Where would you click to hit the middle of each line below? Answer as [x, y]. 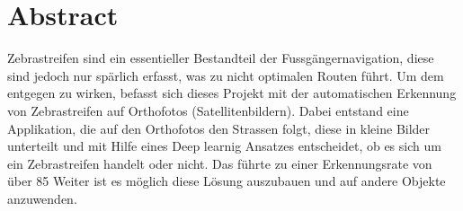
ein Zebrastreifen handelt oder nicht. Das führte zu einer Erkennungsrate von [220, 163]
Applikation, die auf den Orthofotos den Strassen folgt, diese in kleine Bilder [219, 128]
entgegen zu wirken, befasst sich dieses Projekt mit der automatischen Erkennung [232, 93]
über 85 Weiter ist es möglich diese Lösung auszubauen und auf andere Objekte [227, 181]
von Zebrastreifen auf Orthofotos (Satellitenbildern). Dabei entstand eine [208, 110]
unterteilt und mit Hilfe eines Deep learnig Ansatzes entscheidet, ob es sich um [224, 146]
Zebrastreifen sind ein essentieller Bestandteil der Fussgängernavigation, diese [221, 58]
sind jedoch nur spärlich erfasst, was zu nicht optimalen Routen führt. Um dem [226, 75]
